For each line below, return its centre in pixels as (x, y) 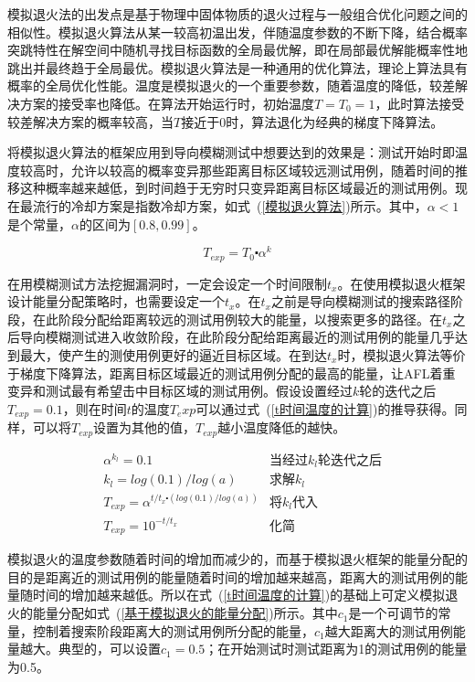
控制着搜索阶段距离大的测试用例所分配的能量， (173, 630)
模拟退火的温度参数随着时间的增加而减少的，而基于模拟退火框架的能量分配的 (237, 559)
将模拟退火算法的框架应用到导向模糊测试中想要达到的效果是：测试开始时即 (231, 152)
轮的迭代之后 (398, 391)
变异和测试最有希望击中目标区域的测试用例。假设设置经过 (180, 391)
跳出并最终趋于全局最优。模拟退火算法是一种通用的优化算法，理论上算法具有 (237, 67)
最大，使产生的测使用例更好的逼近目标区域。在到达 (173, 355)
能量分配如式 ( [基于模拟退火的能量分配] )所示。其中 (185, 613)
